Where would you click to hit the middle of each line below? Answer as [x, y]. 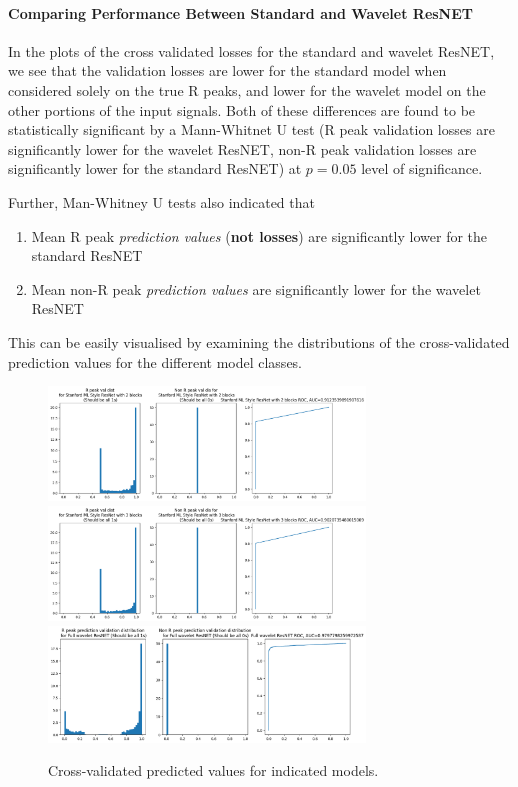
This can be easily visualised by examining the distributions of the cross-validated [259, 341]
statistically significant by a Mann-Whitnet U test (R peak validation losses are [251, 129]
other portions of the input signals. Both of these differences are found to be [242, 109]
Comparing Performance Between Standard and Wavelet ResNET [241, 12]
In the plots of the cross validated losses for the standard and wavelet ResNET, [251, 50]
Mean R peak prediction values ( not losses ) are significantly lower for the [259, 235]
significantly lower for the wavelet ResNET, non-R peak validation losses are [242, 148]
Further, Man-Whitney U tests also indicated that [161, 201]
